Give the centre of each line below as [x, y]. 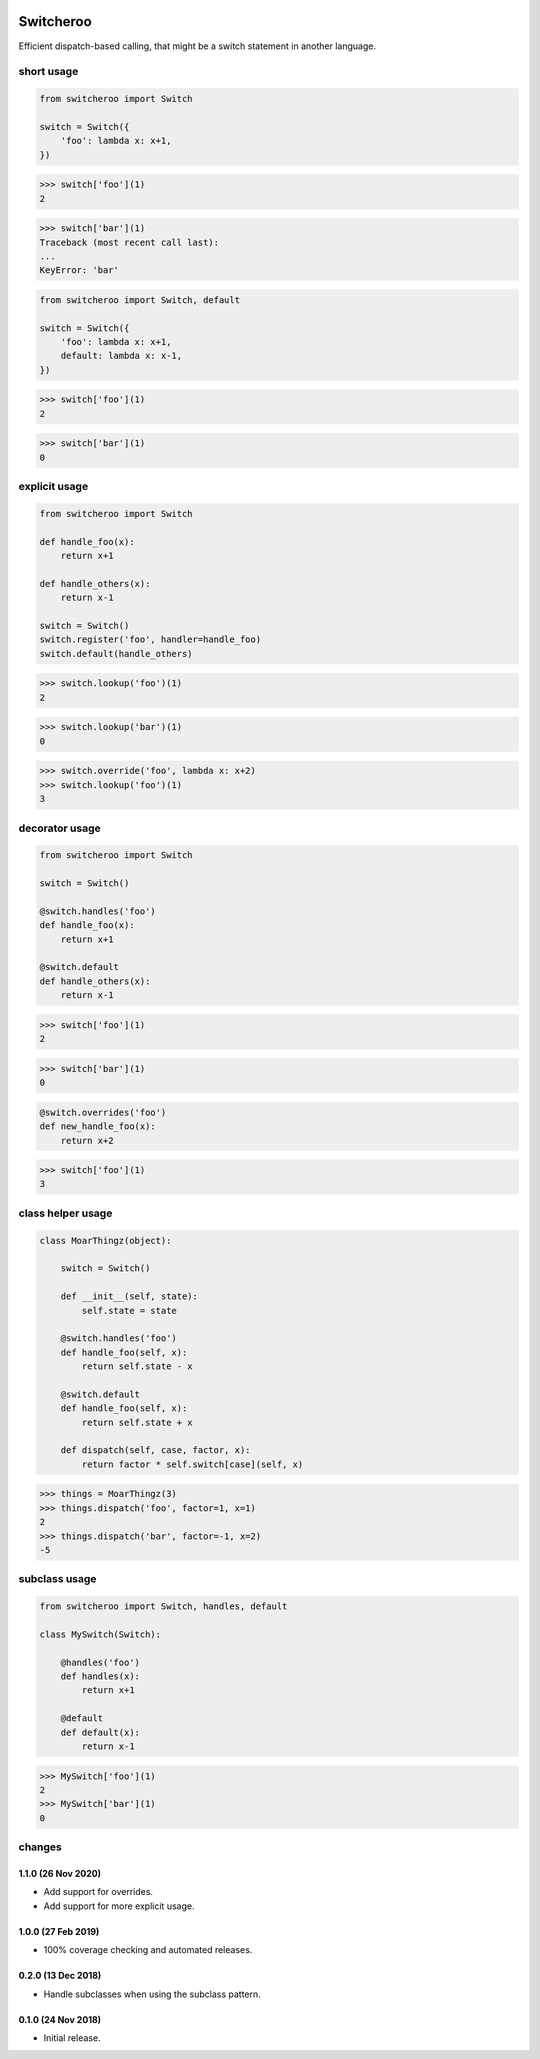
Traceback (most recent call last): [129, 242]
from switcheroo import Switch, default [139, 299]
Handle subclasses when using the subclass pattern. [152, 1994]
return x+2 [87, 1140]
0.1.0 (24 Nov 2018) [60, 2019]
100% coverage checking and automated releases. [148, 1950]
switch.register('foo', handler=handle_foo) [150, 639]
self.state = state [129, 1310]
